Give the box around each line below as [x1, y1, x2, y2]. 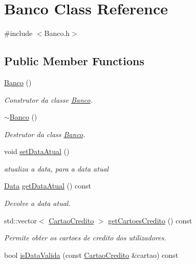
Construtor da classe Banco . [4, 94, 93, 105]
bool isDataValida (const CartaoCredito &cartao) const [4, 249, 179, 260]
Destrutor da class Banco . [4, 128, 85, 139]
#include [4, 28, 33, 39]
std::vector [4, 215, 37, 225]
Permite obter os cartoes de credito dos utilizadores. [4, 232, 166, 243]
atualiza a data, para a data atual [4, 163, 109, 174]
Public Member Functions [4, 53, 144, 69]
